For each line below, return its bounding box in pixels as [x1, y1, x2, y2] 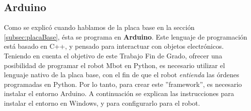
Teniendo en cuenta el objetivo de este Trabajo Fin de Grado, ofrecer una [4, 50, 222, 60]
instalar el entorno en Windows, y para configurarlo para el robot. [4, 97, 200, 108]
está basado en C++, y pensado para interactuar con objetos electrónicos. [4, 41, 224, 51]
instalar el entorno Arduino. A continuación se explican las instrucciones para [4, 88, 235, 98]
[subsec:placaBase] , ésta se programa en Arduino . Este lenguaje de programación [4, 31, 248, 42]
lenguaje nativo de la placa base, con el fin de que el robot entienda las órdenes [4, 69, 239, 80]
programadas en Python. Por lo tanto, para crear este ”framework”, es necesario [4, 79, 242, 89]
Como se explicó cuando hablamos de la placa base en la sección [4, 22, 195, 32]
